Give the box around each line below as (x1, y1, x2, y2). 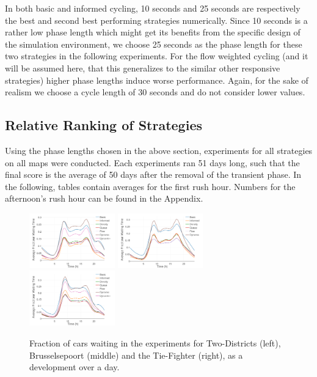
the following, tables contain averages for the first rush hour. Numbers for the (5, 180, 296, 192)
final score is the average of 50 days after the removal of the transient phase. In (5, 168, 302, 181)
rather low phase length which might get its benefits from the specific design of (5, 26, 301, 38)
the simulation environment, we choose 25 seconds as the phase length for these (5, 37, 302, 50)
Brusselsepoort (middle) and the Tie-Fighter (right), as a (29, 348, 243, 361)
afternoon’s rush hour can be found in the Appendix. (5, 192, 203, 205)
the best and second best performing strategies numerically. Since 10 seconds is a (5, 13, 308, 26)
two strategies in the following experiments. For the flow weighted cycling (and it (5, 49, 308, 62)
